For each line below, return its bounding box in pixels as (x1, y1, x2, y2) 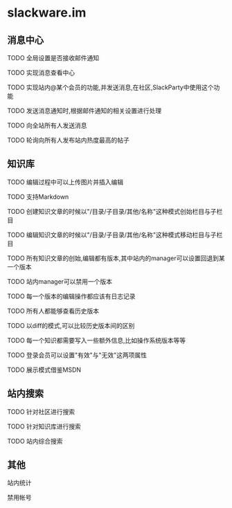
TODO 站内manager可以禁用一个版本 (7, 277, 113, 285)
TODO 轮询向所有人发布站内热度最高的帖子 (7, 136, 130, 144)
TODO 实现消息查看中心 (7, 69, 75, 77)
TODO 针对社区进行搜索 (7, 407, 75, 416)
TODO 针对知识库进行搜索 (7, 422, 82, 430)
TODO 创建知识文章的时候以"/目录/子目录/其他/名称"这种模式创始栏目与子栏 (7, 207, 223, 215)
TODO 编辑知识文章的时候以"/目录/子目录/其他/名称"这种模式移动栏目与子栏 (7, 230, 223, 239)
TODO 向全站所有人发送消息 (7, 121, 88, 129)
